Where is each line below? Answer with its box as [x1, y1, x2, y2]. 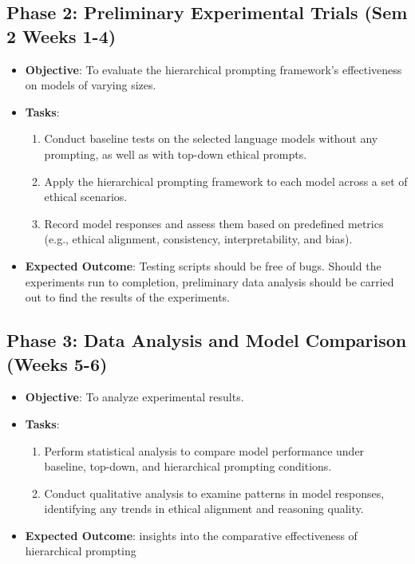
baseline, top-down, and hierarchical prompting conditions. [44, 458, 332, 475]
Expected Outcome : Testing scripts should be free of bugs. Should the [25, 257, 381, 274]
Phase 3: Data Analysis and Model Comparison [6, 328, 407, 353]
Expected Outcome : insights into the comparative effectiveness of [25, 527, 358, 543]
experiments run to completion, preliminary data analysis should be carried [25, 273, 394, 290]
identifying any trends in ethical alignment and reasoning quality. [44, 500, 364, 517]
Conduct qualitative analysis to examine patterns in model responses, [44, 484, 385, 501]
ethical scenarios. [44, 188, 128, 205]
